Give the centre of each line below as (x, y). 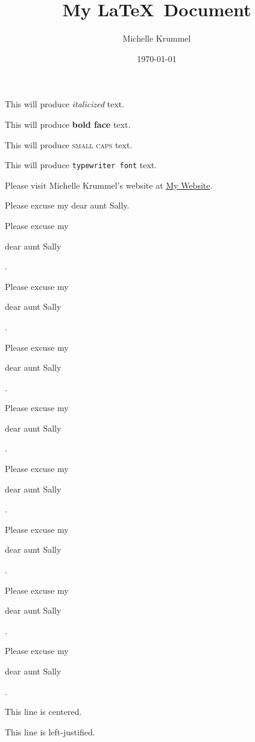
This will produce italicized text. (65, 104)
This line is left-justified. (50, 731)
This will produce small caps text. (69, 144)
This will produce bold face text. (68, 124)
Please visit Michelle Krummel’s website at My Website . (109, 185)
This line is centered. (43, 712)
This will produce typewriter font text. (81, 165)
